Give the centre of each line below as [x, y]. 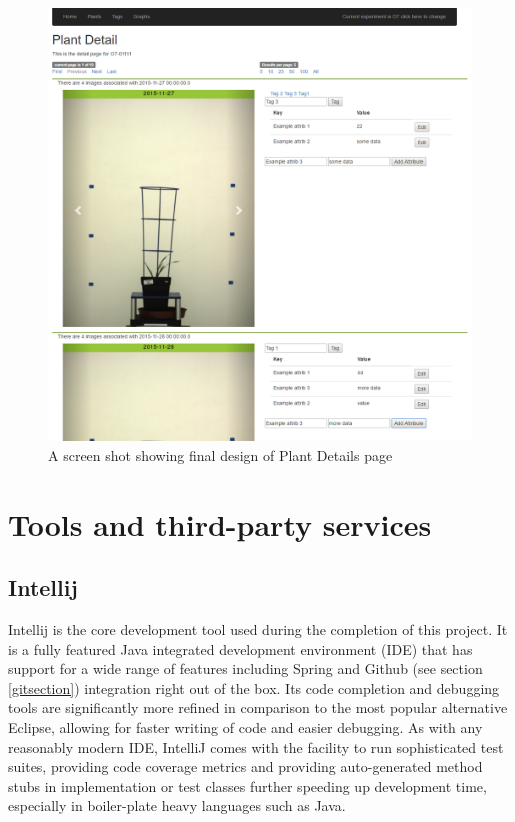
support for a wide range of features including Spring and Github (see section [245, 668]
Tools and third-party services [220, 523]
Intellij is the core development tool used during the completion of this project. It [258, 629]
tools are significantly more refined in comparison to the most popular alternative [258, 707]
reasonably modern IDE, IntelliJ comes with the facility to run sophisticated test [256, 746]
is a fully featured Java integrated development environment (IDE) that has [240, 648]
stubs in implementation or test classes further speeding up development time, [247, 785]
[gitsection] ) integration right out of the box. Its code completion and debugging [254, 687]
